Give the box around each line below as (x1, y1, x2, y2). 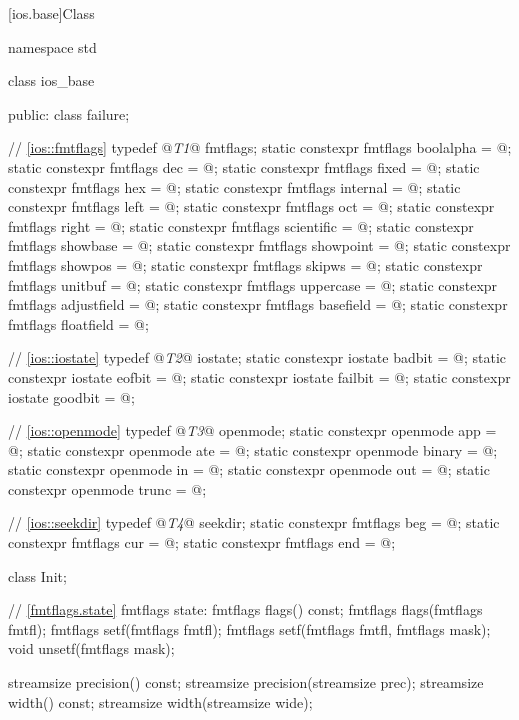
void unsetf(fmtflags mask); (8, 638, 175, 659)
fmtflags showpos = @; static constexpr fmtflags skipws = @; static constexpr (8, 254, 483, 275)
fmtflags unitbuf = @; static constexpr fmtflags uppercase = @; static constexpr (8, 274, 498, 295)
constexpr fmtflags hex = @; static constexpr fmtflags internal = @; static (8, 176, 461, 197)
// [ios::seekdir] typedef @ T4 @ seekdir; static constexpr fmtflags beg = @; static (8, 512, 500, 533)
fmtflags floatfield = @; (8, 313, 149, 334)
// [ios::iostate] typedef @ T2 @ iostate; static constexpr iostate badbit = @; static (8, 347, 507, 368)
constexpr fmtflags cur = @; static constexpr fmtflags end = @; (8, 532, 396, 553)
